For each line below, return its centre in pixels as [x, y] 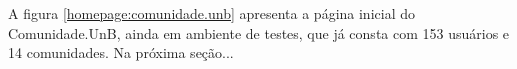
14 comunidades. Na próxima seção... [121, 52]
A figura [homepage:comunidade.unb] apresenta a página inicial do [211, 13]
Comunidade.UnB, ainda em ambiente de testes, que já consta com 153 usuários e [259, 32]
